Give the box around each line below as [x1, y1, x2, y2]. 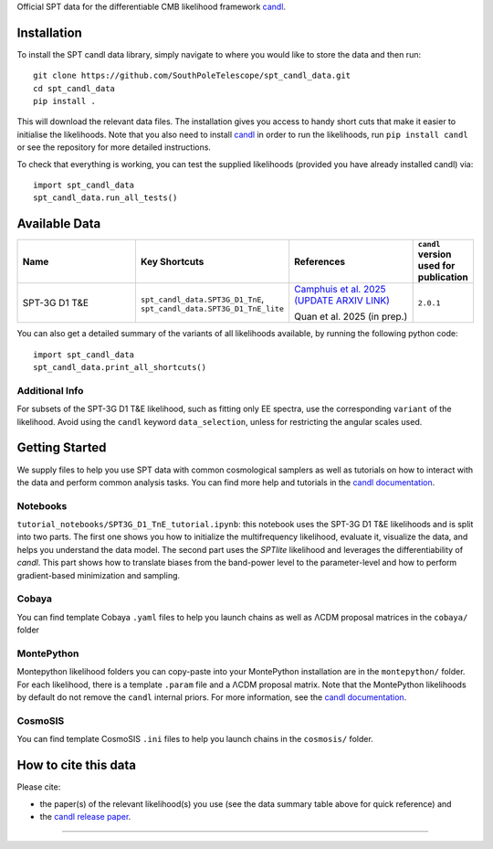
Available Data [16, 216, 101, 232]
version [417, 248, 452, 260]
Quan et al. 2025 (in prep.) [293, 311, 408, 324]
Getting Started [16, 440, 107, 456]
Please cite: [16, 781, 61, 792]
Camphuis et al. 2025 [293, 283, 387, 296]
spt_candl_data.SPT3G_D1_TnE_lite [140, 303, 285, 313]
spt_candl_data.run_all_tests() [33, 193, 178, 203]
